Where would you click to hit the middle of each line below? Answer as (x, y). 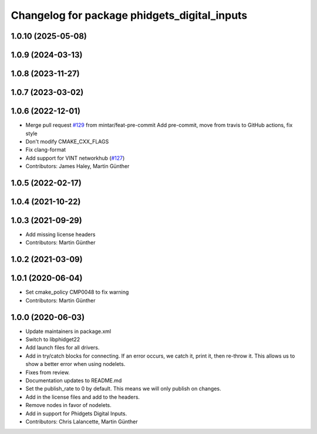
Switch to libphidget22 (53, 339)
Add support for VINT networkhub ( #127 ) (75, 158)
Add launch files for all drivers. (63, 348)
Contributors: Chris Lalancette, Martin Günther (82, 421)
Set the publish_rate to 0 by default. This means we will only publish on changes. (123, 389)
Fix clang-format (46, 150)
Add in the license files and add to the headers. (83, 397)
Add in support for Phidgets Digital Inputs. (76, 413)
